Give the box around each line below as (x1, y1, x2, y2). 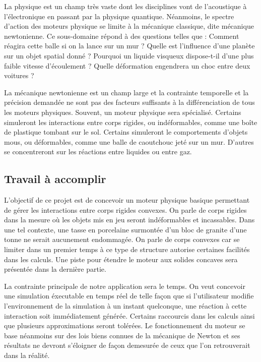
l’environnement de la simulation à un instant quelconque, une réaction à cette (4, 300, 247, 311)
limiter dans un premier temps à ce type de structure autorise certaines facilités (4, 244, 250, 255)
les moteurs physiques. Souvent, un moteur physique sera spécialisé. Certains (4, 106, 241, 117)
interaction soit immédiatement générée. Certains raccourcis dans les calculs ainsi (4, 310, 255, 321)
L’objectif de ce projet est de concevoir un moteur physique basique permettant (4, 195, 250, 205)
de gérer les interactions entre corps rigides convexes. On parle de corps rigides (4, 204, 247, 215)
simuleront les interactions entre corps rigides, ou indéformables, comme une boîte (4, 116, 257, 127)
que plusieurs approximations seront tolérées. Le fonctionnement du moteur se (4, 320, 245, 331)
